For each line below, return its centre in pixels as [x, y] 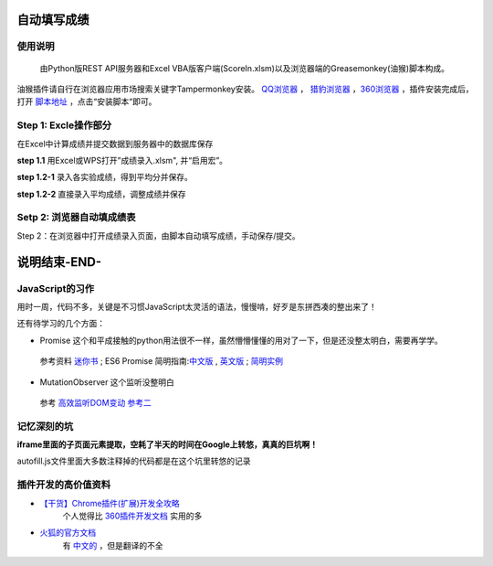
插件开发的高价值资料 [64, 485]
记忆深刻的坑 [45, 426]
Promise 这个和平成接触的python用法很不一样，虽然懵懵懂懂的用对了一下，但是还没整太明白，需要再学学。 [241, 340]
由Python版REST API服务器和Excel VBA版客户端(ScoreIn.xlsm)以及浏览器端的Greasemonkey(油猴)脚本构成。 [244, 68]
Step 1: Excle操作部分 [64, 125]
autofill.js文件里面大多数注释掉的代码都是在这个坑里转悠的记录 [134, 461]
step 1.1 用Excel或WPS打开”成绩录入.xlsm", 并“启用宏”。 [122, 160]
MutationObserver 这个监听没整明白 [107, 382]
